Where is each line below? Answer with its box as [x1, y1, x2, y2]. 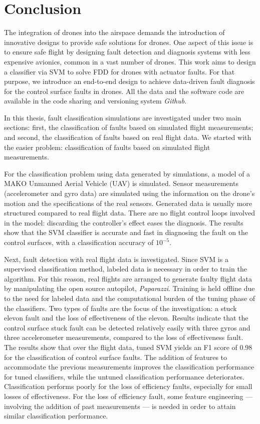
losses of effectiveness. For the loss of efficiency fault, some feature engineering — [4, 390, 253, 401]
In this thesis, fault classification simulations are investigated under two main [4, 112, 241, 122]
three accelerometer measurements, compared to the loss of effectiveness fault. [4, 332, 243, 342]
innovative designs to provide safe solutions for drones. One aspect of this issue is [4, 36, 253, 47]
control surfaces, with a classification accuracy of [4, 237, 154, 247]
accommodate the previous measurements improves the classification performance [4, 361, 254, 372]
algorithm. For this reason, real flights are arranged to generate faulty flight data [4, 273, 252, 283]
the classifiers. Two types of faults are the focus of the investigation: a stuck [4, 302, 237, 313]
